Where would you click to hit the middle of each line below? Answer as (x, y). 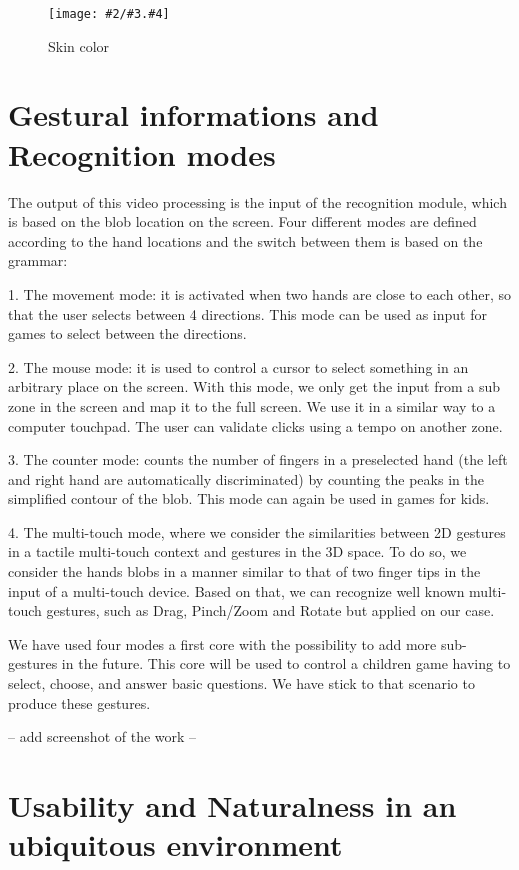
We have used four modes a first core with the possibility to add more (222, 643)
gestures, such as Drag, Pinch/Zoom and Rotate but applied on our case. (270, 610)
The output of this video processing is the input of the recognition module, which (257, 201)
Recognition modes (142, 153)
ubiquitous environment (175, 844)
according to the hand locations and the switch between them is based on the (245, 240)
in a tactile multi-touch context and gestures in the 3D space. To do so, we (237, 551)
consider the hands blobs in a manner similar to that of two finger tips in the (244, 571)
